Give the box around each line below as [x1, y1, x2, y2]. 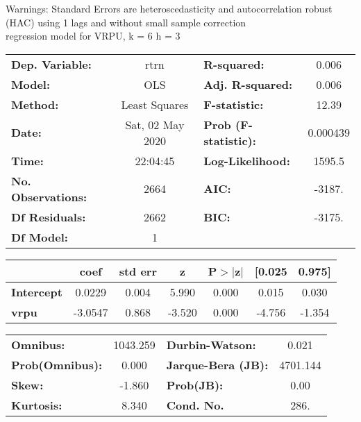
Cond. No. [166, 396, 224, 413]
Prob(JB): [166, 376, 224, 393]
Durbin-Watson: [166, 336, 256, 353]
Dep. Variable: [11, 56, 92, 72]
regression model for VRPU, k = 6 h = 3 [6, 28, 180, 43]
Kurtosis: [11, 396, 62, 413]
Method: [11, 96, 59, 112]
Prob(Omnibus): [11, 356, 103, 373]
